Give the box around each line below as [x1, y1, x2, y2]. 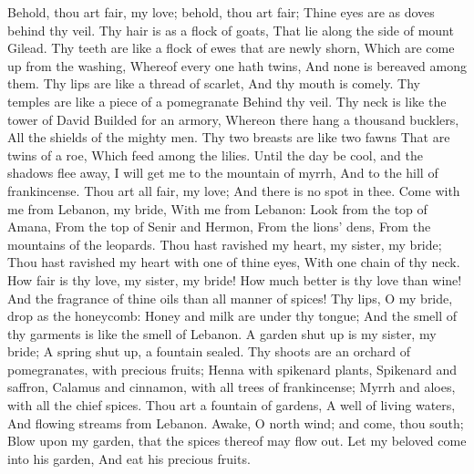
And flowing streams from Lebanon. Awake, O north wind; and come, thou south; [7, 413, 464, 432]
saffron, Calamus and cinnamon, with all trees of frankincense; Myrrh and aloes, [7, 377, 456, 397]
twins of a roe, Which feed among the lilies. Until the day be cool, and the [7, 145, 423, 164]
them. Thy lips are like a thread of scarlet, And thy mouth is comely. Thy [7, 74, 420, 93]
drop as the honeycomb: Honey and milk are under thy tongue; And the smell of [7, 306, 458, 325]
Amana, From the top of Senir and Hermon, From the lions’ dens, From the [7, 217, 431, 236]
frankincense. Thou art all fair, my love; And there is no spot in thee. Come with [7, 180, 460, 200]
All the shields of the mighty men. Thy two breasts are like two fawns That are [7, 128, 450, 147]
